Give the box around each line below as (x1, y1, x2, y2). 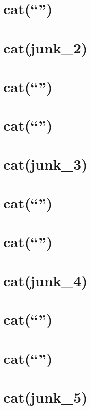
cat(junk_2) (3, 37, 88, 57)
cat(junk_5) (3, 386, 88, 407)
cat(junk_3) (3, 154, 88, 174)
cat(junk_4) (3, 270, 88, 290)
